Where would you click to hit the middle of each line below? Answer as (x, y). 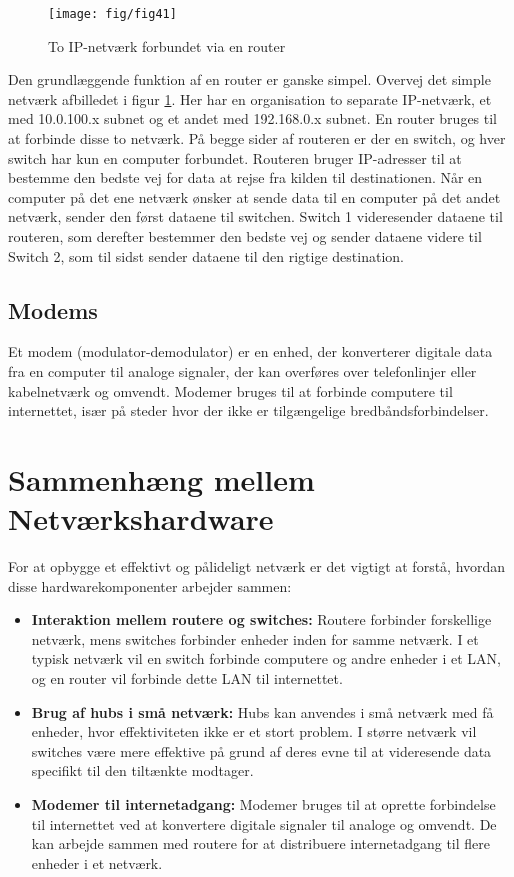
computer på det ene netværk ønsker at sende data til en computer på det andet (254, 196)
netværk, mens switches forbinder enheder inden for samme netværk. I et (255, 638)
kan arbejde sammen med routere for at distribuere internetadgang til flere (261, 843)
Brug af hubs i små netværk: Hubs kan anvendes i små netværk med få (262, 711)
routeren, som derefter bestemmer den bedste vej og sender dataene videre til (245, 236)
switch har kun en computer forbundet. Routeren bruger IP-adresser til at (235, 157)
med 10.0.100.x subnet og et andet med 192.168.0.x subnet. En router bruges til (253, 118)
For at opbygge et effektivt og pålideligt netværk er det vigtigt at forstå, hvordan (257, 566)
